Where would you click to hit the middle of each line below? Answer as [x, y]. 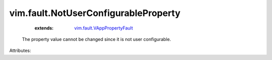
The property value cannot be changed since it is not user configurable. [96, 39]
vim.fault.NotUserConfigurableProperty [95, 13]
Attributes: [20, 50]
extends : [44, 28]
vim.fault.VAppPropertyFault [104, 28]
